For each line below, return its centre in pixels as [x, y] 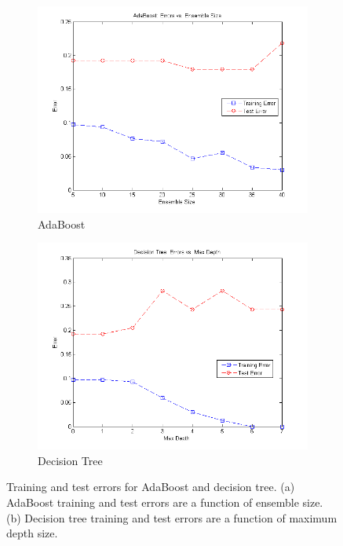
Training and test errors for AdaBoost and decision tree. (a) [151, 487]
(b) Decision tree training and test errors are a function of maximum [172, 517]
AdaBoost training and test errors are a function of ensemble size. [165, 502]
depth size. [32, 533]
